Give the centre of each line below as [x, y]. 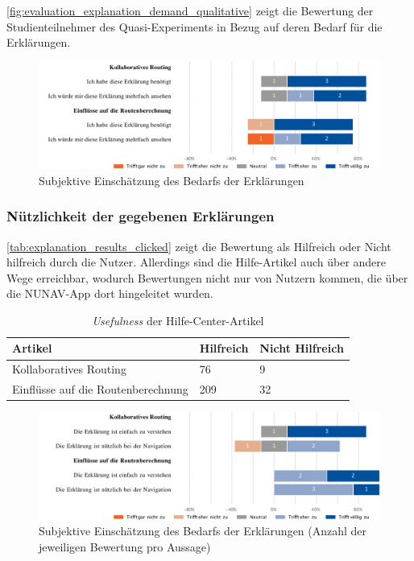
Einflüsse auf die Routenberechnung [100, 389]
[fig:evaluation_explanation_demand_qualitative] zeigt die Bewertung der [190, 10]
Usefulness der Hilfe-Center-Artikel [178, 320]
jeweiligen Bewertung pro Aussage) [125, 546]
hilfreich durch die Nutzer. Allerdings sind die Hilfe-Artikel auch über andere [197, 262]
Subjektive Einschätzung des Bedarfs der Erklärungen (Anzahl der [203, 531]
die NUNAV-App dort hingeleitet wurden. [110, 293]
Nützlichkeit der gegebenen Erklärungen [141, 216]
